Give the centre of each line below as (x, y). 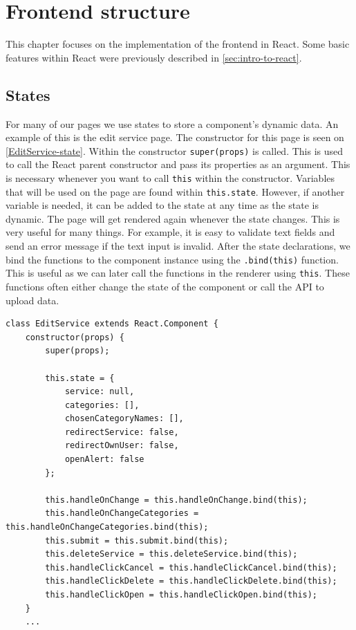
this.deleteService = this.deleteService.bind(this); (171, 554)
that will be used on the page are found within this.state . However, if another (175, 191)
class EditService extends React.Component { (112, 324)
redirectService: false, (122, 432)
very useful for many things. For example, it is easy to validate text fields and (170, 232)
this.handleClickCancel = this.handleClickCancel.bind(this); (191, 567)
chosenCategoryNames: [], (124, 419)
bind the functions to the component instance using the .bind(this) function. (172, 259)
